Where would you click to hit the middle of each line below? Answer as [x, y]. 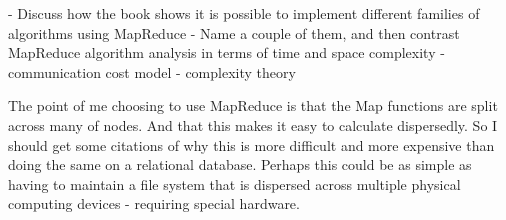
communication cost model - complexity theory [152, 71]
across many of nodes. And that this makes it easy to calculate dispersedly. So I [253, 124]
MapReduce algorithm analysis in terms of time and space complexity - [226, 52]
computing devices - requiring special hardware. [154, 203]
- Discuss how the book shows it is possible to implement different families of [244, 13]
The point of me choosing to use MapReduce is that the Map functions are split [253, 105]
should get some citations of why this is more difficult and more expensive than [251, 144]
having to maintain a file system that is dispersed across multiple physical [234, 183]
